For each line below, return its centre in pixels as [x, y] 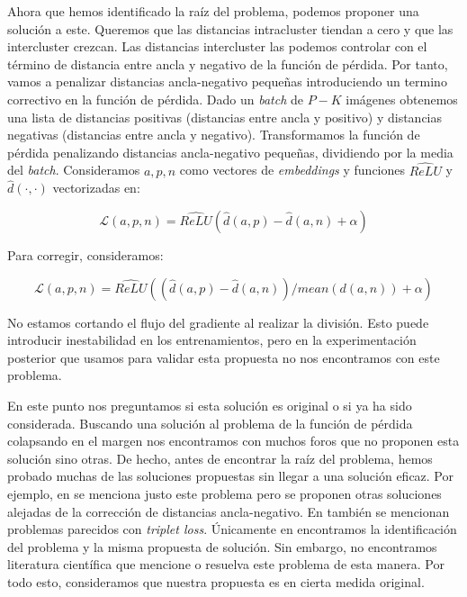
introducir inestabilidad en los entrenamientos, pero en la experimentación [212, 340]
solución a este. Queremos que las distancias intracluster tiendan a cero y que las [230, 28]
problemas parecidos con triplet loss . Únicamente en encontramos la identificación [232, 529]
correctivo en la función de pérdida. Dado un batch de [155, 99]
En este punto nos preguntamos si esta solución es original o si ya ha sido [210, 405]
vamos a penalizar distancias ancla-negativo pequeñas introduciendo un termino [227, 81]
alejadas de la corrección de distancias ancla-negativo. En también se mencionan [229, 511]
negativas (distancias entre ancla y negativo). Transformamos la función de [214, 135]
